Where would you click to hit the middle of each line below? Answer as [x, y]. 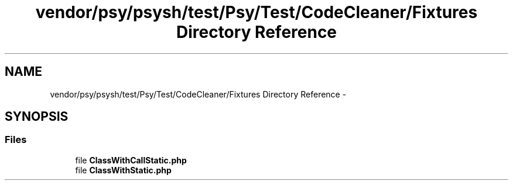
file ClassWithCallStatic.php [131, 160]
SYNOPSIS [37, 117]
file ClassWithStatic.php [123, 170]
